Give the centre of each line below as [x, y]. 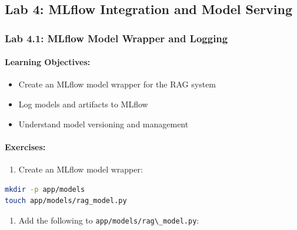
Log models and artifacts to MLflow [83, 104]
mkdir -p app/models [45, 189]
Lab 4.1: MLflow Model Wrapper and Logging [116, 38]
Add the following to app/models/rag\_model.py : [109, 220]
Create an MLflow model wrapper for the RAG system [117, 84]
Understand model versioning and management [104, 124]
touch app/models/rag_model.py [66, 201]
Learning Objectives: [48, 62]
